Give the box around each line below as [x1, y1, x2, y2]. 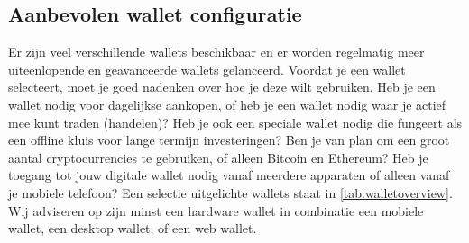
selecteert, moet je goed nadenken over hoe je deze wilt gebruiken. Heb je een [8, 77, 436, 96]
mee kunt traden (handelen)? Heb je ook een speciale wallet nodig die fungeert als [8, 112, 463, 131]
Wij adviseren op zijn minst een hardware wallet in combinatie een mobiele [8, 201, 424, 220]
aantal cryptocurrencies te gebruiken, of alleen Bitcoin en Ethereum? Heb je [8, 148, 428, 166]
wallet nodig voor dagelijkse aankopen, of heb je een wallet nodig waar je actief [8, 94, 446, 113]
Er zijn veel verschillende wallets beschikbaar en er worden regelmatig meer [8, 42, 425, 61]
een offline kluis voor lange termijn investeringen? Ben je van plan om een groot [8, 130, 450, 149]
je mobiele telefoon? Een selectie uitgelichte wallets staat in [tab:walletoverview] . [8, 183, 453, 202]
